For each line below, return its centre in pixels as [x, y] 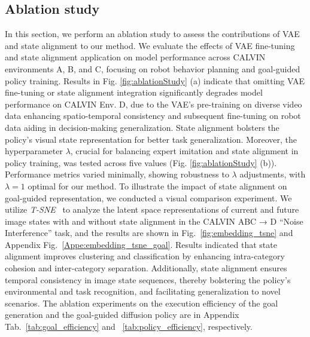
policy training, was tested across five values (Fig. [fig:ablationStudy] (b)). [141, 162]
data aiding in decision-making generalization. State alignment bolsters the [142, 127]
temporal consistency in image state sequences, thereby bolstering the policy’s [148, 279]
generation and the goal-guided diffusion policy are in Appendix [122, 315]
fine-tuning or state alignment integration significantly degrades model [134, 92]
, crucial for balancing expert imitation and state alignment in [184, 151]
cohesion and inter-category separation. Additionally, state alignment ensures [146, 268]
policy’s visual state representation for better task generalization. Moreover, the [151, 139]
